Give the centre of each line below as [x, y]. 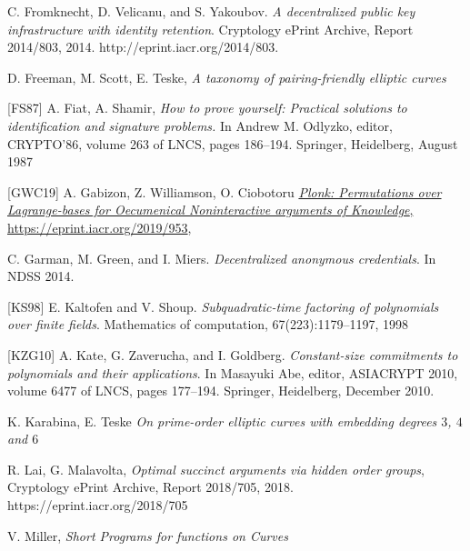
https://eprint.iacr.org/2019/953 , [100, 227]
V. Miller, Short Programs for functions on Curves [148, 535]
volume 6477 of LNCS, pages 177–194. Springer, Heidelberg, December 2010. [221, 391]
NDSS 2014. [41, 276]
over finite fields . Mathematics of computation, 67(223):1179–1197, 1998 [208, 324]
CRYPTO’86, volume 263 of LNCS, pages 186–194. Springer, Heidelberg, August [233, 143]
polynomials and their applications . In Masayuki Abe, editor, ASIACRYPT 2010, [233, 372]
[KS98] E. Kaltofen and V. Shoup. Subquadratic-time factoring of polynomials [223, 306]
